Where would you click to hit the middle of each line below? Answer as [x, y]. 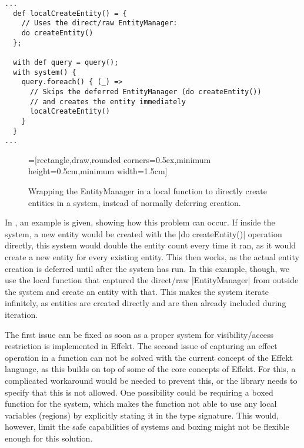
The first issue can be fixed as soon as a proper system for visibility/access [139, 334]
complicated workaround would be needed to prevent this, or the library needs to [151, 380]
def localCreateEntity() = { [70, 13]
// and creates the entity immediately [108, 102]
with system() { [45, 72]
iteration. [21, 314]
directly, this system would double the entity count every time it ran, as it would [151, 245]
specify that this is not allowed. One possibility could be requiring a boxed [139, 392]
